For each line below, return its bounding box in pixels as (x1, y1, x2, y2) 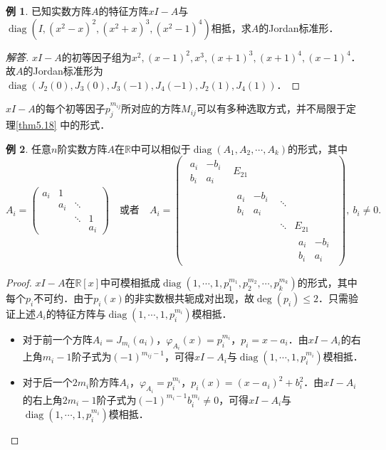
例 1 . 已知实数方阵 (6, 4, 91, 18)
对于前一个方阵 (22, 331, 93, 346)
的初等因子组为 (61, 49, 132, 64)
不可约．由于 (33, 290, 94, 305)
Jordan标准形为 (33, 63, 103, 78)
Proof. (6, 274, 32, 289)
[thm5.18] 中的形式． (16, 117, 110, 132)
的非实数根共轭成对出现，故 (124, 290, 254, 305)
